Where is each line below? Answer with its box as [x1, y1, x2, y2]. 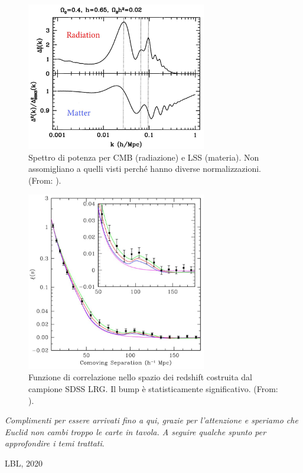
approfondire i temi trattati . [5, 437, 105, 449]
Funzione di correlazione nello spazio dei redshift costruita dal [28, 371, 252, 383]
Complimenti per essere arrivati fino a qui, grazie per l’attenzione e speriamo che [5, 414, 298, 426]
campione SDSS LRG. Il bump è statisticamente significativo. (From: [28, 383, 278, 395]
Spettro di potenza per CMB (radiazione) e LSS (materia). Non [28, 151, 259, 163]
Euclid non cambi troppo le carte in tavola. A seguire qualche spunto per [5, 425, 266, 438]
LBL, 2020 [5, 457, 43, 469]
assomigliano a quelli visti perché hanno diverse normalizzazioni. [28, 162, 261, 175]
